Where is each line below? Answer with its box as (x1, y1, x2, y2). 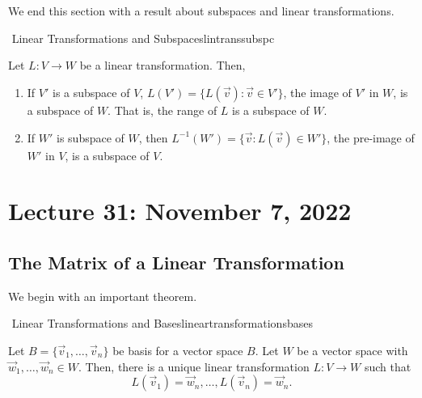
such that (364, 358, 411, 375)
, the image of (283, 83, 352, 100)
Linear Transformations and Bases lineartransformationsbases (11, 315, 313, 332)
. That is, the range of (108, 101, 217, 118)
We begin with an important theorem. (8, 287, 197, 304)
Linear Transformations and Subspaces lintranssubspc (11, 29, 275, 46)
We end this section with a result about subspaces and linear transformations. (8, 2, 395, 19)
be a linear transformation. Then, (79, 57, 246, 74)
